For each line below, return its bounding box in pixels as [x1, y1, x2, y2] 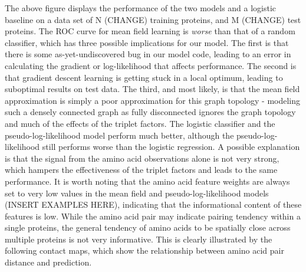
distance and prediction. [5, 256, 92, 268]
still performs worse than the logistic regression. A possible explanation [42, 140, 300, 153]
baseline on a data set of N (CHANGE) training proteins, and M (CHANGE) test [5, 13, 301, 25]
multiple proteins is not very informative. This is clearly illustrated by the [5, 232, 272, 245]
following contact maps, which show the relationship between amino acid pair [5, 244, 284, 257]
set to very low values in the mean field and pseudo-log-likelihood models [5, 186, 269, 199]
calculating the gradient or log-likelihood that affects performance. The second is [5, 59, 297, 71]
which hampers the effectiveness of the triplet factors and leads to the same [5, 163, 278, 176]
